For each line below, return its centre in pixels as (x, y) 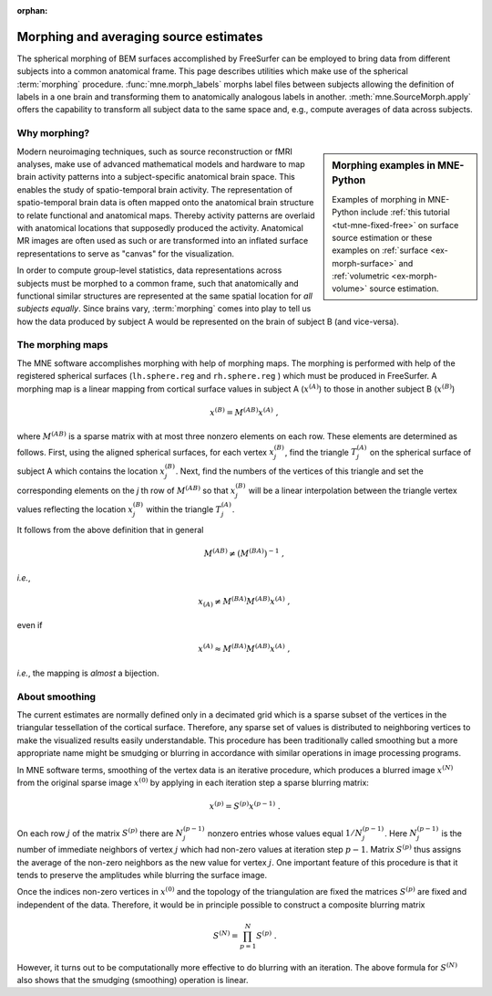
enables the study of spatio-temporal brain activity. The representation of (155, 189)
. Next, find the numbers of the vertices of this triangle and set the (299, 471)
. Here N (401, 833)
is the (452, 833)
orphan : (32, 10)
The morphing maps (62, 345)
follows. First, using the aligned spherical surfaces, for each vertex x (146, 452)
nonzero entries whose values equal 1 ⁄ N (285, 833)
